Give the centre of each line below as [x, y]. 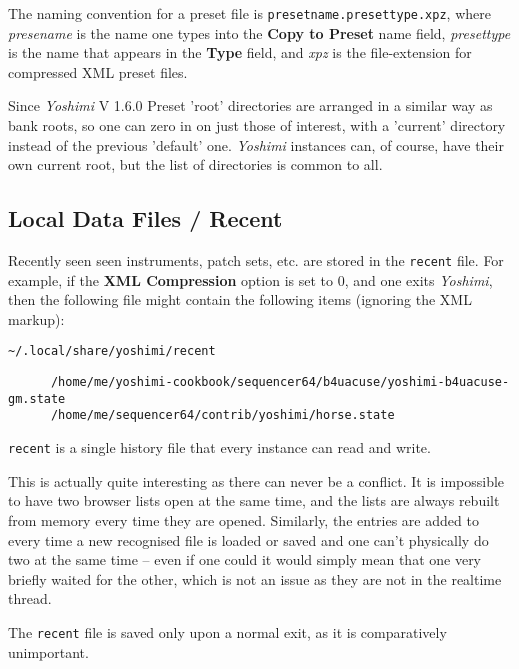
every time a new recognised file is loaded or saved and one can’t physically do [248, 539]
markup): [36, 318]
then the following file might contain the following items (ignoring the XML [240, 299]
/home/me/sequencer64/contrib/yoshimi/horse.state [222, 415]
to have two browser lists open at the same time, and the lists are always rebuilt [254, 500]
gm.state [37, 398]
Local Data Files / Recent [145, 218]
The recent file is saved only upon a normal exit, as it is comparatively [227, 631]
